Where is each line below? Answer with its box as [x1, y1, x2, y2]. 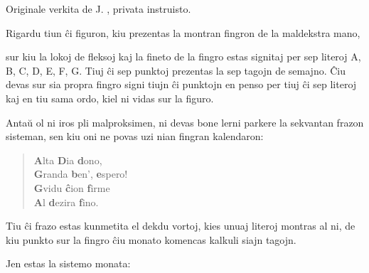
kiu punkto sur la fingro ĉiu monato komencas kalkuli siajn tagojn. [6, 232, 296, 247]
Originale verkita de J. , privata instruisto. [6, 1, 191, 16]
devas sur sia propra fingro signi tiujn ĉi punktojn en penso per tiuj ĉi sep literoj [6, 77, 357, 92]
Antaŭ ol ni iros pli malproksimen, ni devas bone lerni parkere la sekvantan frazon [6, 114, 364, 129]
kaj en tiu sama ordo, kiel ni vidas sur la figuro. [6, 90, 214, 105]
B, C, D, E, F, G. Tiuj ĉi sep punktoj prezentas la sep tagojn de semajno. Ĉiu [6, 63, 346, 77]
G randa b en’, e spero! [33, 166, 128, 181]
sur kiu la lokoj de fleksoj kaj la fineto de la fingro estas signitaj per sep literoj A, [6, 49, 361, 64]
